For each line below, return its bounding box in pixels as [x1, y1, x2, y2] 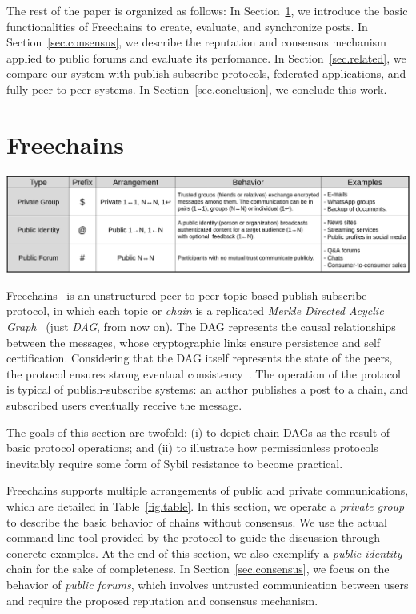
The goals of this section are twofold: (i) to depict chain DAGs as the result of [6, 423, 390, 440]
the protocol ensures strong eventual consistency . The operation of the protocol [6, 365, 401, 382]
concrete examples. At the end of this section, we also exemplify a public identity [6, 544, 402, 561]
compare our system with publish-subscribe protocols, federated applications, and [6, 65, 406, 82]
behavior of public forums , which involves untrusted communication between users [6, 576, 409, 592]
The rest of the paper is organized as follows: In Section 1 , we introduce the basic [6, 2, 408, 18]
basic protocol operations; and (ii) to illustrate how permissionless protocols [6, 439, 378, 456]
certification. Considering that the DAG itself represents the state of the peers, [6, 349, 393, 366]
